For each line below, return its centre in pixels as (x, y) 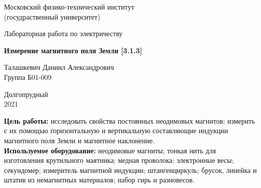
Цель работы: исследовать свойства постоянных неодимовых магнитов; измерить (129, 120)
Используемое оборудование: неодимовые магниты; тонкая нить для (110, 150)
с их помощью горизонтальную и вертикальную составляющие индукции (116, 130)
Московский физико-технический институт (69, 7)
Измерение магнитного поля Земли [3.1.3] (73, 50)
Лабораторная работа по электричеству (63, 33)
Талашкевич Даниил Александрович (59, 67)
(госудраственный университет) (52, 16)
